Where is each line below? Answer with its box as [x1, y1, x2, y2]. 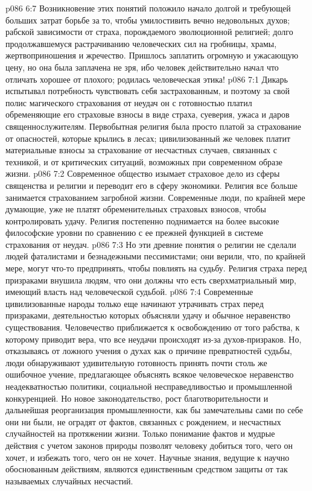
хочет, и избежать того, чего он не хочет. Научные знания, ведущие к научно [5, 451, 290, 463]
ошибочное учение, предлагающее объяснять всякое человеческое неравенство [5, 368, 294, 381]
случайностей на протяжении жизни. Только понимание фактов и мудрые [5, 427, 275, 440]
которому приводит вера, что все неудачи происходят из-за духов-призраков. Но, [5, 332, 302, 345]
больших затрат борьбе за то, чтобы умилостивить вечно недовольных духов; [5, 13, 290, 26]
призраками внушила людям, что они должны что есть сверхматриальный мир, [5, 273, 296, 286]
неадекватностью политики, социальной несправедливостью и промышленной [5, 380, 293, 392]
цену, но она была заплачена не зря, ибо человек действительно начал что [5, 60, 279, 73]
